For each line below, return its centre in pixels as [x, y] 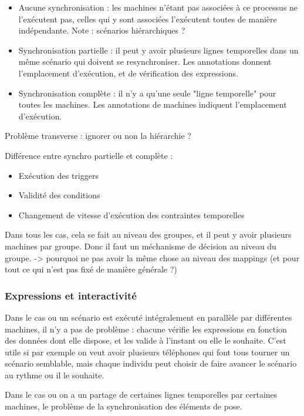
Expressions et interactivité [71, 295]
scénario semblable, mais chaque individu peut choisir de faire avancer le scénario [151, 363]
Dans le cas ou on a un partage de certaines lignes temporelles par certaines [141, 395]
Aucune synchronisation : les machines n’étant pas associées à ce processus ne [158, 7]
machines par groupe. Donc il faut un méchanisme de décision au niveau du [141, 246]
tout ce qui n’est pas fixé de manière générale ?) [91, 269]
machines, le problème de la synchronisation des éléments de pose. [124, 406]
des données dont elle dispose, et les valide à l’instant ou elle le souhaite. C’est [146, 340]
